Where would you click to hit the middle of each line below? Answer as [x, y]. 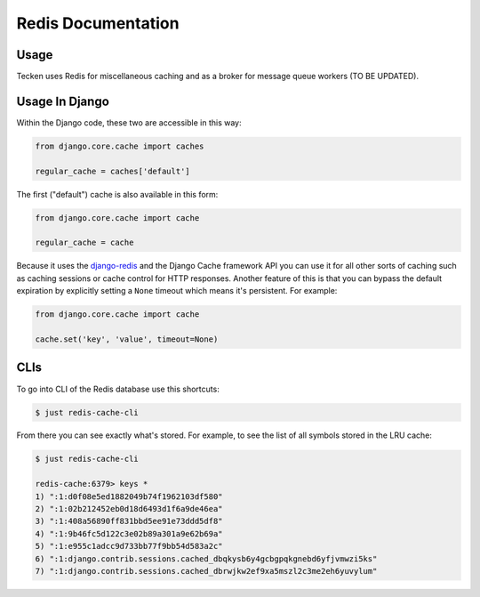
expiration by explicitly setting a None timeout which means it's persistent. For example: [177, 291]
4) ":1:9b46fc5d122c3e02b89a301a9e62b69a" [129, 533]
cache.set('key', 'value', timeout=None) [127, 339]
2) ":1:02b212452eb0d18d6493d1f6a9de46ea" [129, 509]
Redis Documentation [98, 23]
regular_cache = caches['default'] [112, 171]
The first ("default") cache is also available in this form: [117, 194]
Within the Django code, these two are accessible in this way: [129, 122]
